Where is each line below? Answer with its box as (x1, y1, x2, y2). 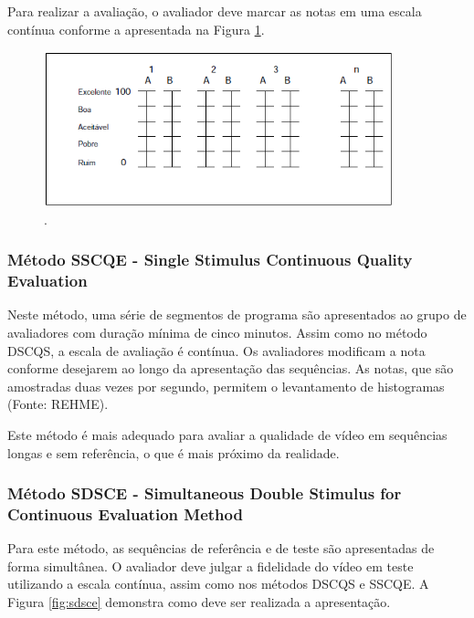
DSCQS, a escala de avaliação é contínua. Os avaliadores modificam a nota (7, 340, 426, 360)
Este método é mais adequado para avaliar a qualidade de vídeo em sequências (7, 424, 448, 444)
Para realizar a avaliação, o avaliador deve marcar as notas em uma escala (7, 2, 422, 20)
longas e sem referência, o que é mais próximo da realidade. (7, 443, 340, 462)
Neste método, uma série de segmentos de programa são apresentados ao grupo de (7, 305, 467, 324)
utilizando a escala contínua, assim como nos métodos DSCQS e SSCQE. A (7, 574, 429, 593)
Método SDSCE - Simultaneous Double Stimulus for (7, 482, 402, 505)
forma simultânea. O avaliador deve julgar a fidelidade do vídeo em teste (7, 556, 414, 575)
